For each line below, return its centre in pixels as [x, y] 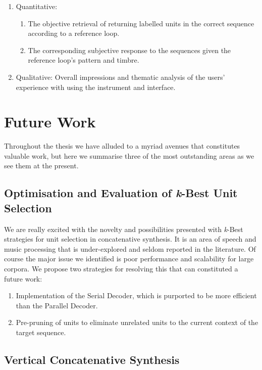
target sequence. [41, 332]
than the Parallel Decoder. [57, 305]
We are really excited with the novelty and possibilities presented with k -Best [124, 229]
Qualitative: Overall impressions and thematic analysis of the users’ [120, 77]
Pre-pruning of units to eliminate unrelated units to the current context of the [137, 322]
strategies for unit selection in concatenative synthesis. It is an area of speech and [130, 239]
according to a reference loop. [74, 33]
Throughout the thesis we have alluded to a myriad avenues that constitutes [122, 146]
